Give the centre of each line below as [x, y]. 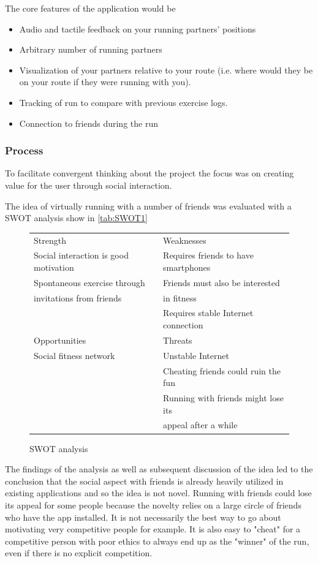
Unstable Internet [196, 355]
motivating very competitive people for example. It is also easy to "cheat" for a [153, 529]
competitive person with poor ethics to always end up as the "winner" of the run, [157, 541]
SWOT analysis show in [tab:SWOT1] [76, 218]
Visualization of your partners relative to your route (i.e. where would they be [166, 70]
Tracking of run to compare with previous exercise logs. [123, 102]
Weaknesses [185, 240]
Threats [178, 340]
